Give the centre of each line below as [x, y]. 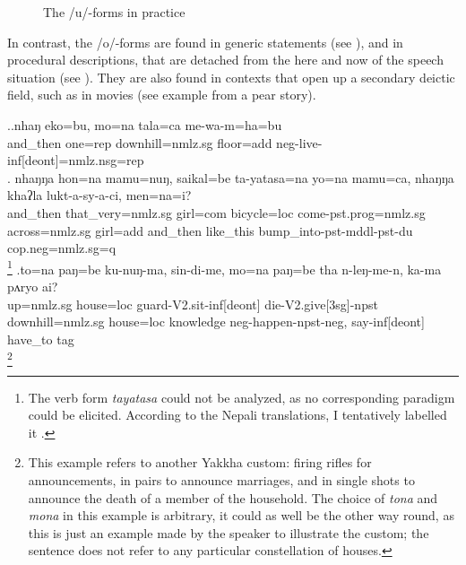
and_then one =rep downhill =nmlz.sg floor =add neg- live [163, 142]
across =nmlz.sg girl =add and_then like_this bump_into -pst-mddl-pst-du [210, 230]
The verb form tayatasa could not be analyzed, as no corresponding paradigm [242, 397]
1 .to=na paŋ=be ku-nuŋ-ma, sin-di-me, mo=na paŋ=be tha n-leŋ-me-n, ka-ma [224, 267]
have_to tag [41, 339]
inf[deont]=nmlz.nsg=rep [76, 160]
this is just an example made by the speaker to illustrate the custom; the [229, 532]
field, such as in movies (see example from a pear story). [162, 95]
